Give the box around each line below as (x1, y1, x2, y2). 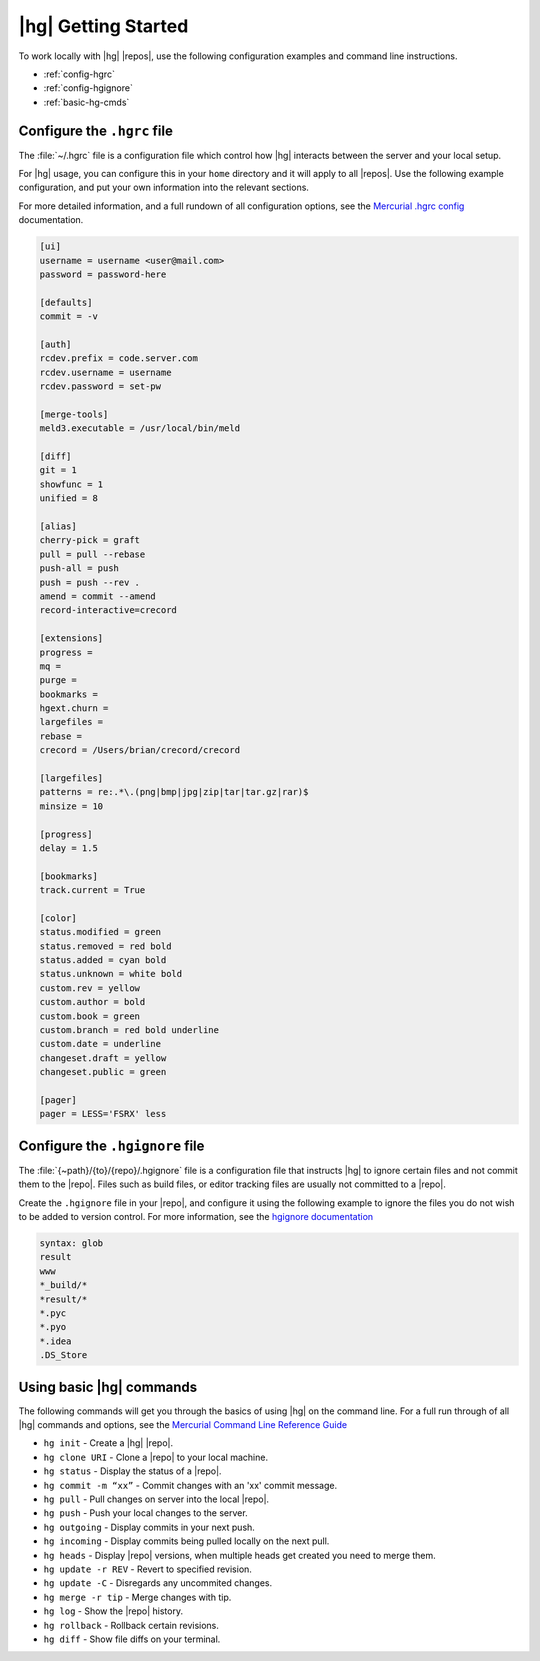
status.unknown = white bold (39, 968, 183, 980)
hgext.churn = (39, 703, 109, 714)
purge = (39, 675, 77, 686)
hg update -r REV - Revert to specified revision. (43, 1563, 252, 1575)
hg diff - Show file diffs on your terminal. (43, 1633, 221, 1645)
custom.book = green (39, 1010, 140, 1022)
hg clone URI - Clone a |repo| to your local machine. (43, 1451, 269, 1463)
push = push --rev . (39, 576, 140, 588)
